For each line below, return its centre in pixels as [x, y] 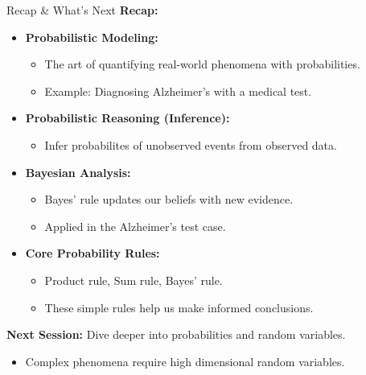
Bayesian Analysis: [78, 172]
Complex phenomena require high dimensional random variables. [185, 361]
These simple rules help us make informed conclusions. [179, 307]
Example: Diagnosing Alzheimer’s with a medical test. [178, 91]
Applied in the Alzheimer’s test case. [135, 226]
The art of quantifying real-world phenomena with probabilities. [202, 64]
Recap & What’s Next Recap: [82, 10]
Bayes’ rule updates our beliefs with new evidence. [169, 199]
